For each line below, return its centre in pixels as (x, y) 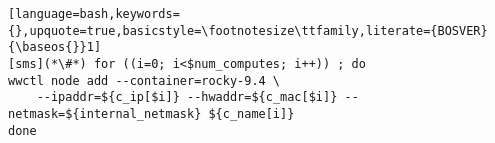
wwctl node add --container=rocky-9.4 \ (144, 80)
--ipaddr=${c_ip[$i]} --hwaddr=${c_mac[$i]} (187, 97)
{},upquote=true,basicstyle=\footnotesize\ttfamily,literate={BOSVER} (248, 30)
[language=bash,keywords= (94, 14)
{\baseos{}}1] (55, 47)
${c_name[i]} (251, 113)
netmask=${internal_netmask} (105, 113)
